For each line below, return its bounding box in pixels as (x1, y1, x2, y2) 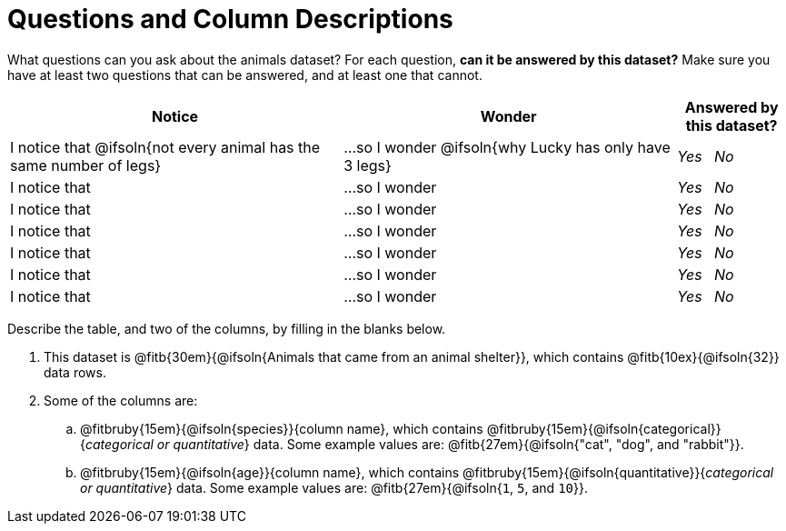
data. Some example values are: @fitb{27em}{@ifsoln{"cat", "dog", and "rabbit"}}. (253, 436, 744, 452)
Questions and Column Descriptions (7, 4, 453, 35)
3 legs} (343, 155, 392, 175)
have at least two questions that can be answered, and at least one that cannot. (7, 66, 483, 83)
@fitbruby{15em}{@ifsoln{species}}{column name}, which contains (80, 420, 483, 436)
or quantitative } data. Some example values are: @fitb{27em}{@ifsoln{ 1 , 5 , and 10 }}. (80, 479, 588, 496)
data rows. (44, 364, 106, 380)
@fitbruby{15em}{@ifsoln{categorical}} (486, 420, 721, 436)
